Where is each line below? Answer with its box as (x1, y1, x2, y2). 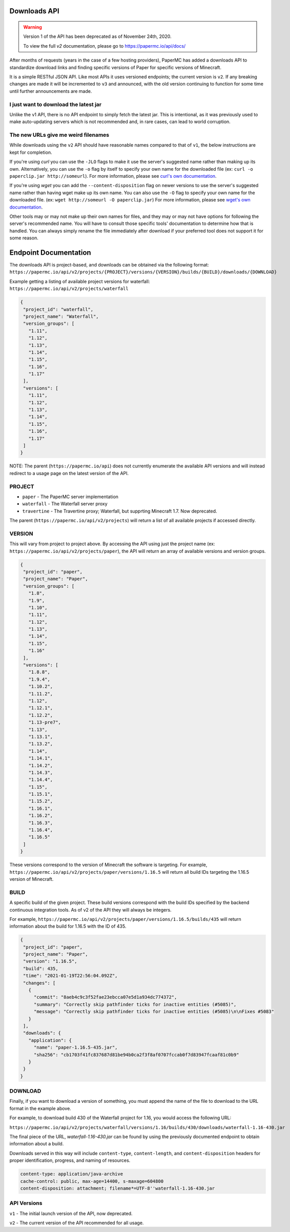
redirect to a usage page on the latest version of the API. (9, 470, 129, 476)
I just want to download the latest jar (9, 100, 102, 108)
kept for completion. (9, 149, 52, 155)
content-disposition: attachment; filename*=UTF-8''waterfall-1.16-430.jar (20, 1185, 215, 1191)
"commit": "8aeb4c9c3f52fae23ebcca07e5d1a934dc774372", (33, 994, 177, 1000)
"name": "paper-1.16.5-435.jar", (33, 1044, 118, 1051)
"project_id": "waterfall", (23, 306, 94, 312)
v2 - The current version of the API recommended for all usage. (9, 1220, 144, 1226)
